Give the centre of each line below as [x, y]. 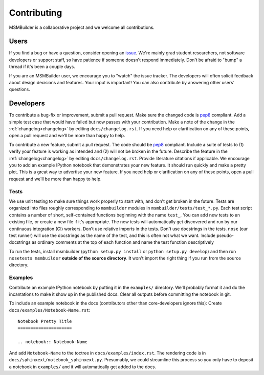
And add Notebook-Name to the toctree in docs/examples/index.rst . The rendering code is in [108, 353]
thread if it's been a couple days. [42, 67]
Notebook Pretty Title [45, 321]
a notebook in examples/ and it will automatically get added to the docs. [83, 367]
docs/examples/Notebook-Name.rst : [50, 310]
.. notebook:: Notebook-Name [53, 342]
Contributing [35, 13]
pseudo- [225, 235]
